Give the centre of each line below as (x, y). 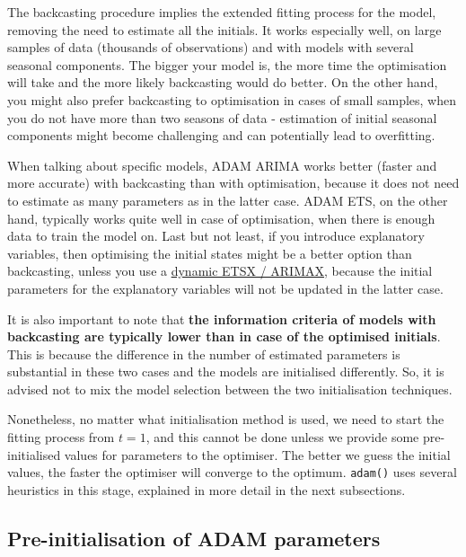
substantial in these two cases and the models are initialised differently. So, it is (226, 371)
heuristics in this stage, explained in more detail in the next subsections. (207, 489)
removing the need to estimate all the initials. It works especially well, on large (224, 29)
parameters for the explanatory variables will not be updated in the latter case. (225, 288)
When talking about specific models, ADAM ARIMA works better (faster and (222, 165)
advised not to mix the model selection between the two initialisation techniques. (230, 389)
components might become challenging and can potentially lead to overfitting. (221, 135)
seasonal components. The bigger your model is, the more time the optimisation (227, 64)
